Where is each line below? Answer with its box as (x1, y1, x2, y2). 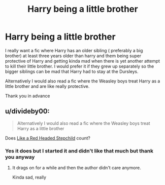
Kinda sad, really (12, 174, 47, 181)
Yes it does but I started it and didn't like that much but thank (5, 147, 154, 154)
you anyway (5, 153, 35, 160)
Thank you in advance (5, 93, 50, 99)
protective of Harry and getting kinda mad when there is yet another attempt (5, 58, 160, 64)
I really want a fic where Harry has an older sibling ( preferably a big (5, 47, 143, 53)
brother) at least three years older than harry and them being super (5, 53, 141, 59)
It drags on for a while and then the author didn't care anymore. (12, 165, 141, 171)
